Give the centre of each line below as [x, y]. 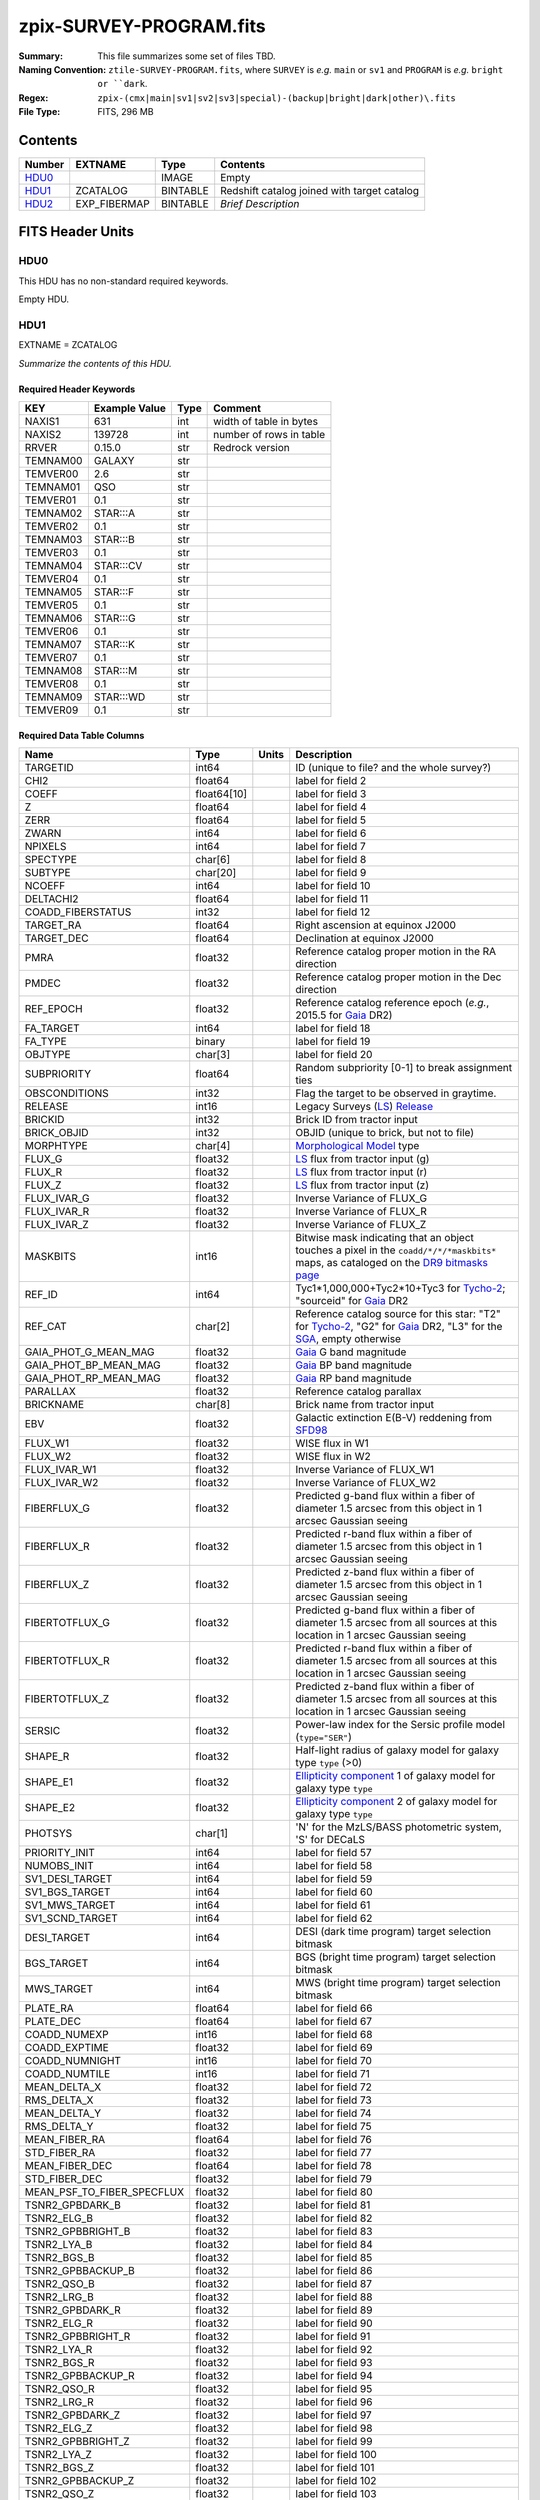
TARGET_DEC [56, 938]
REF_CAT [45, 1327]
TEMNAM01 [52, 487]
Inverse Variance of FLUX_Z [361, 1225]
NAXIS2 [43, 435]
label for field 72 [333, 2087]
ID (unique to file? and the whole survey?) [393, 768]
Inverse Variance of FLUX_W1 [365, 1470]
